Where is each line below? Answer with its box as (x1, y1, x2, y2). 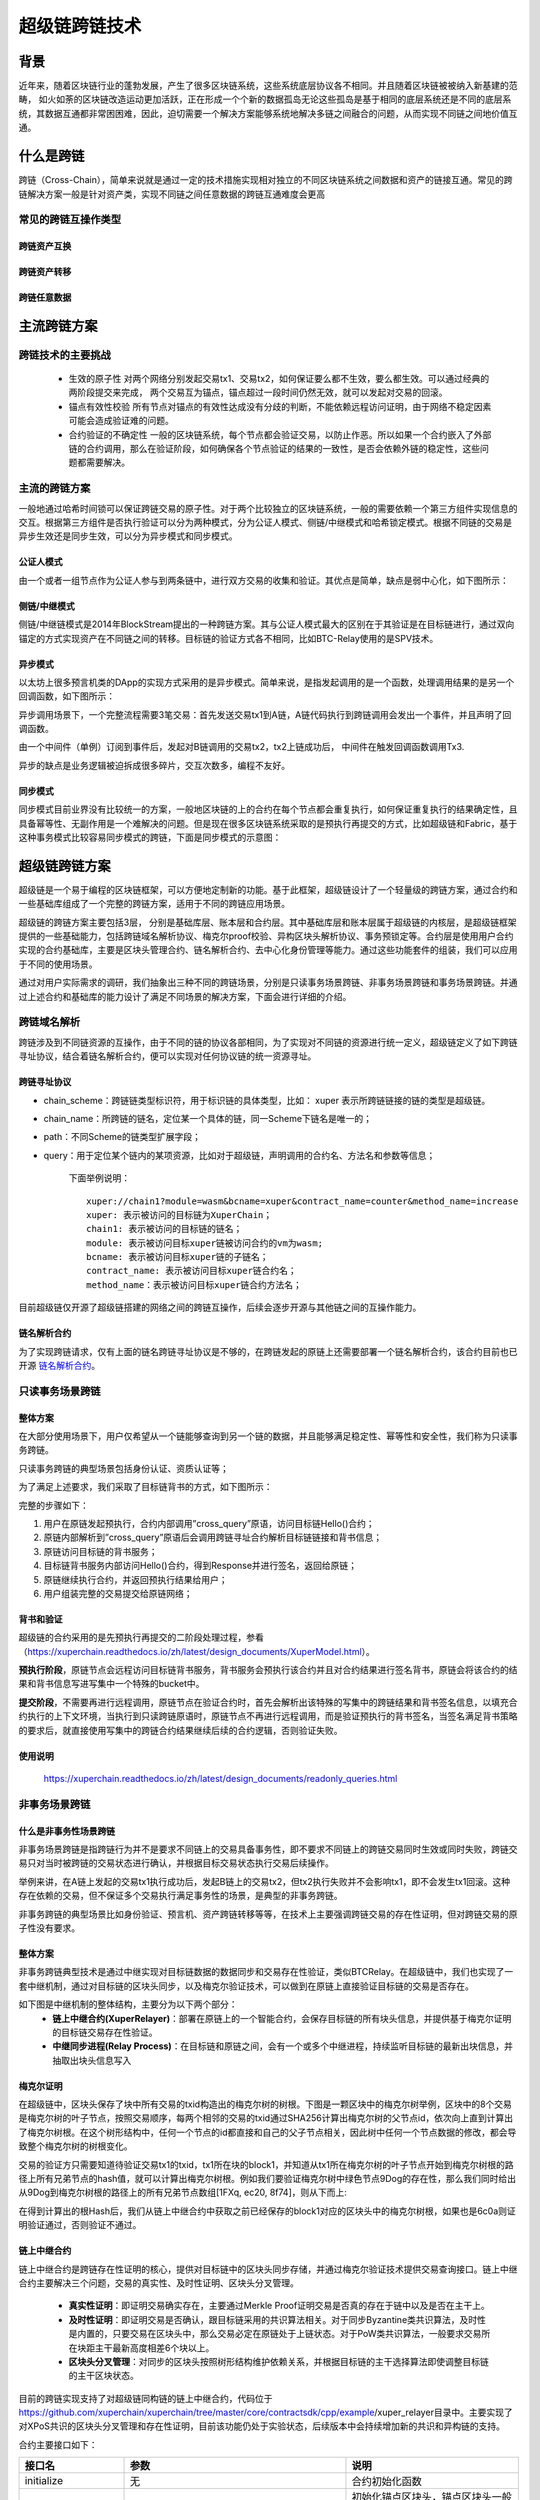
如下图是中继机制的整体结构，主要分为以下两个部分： (18, 1998, 238, 2010)
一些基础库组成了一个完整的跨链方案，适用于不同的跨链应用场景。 (18, 898, 290, 910)
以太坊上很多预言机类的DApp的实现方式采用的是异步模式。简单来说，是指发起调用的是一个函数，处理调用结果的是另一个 (18, 676, 515, 688)
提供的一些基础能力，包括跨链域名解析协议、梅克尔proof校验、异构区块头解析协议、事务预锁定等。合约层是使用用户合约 (18, 930, 514, 942)
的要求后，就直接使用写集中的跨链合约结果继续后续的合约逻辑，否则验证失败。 (18, 1724, 343, 1736)
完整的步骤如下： (18, 1499, 89, 1511)
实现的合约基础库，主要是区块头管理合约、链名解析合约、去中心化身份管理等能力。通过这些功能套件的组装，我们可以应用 (18, 944, 518, 956)
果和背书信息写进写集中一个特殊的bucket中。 (18, 1678, 205, 1690)
